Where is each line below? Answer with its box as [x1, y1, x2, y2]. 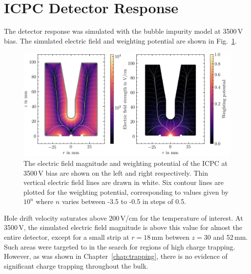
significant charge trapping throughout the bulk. [4, 260, 148, 271]
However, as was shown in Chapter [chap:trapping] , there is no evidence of [4, 251, 228, 261]
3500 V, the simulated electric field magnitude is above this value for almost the [4, 222, 243, 232]
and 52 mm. [213, 232, 248, 242]
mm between [151, 232, 189, 242]
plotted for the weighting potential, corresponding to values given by [23, 186, 229, 197]
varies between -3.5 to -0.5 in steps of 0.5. [62, 196, 187, 206]
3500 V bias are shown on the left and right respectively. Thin [23, 167, 208, 178]
